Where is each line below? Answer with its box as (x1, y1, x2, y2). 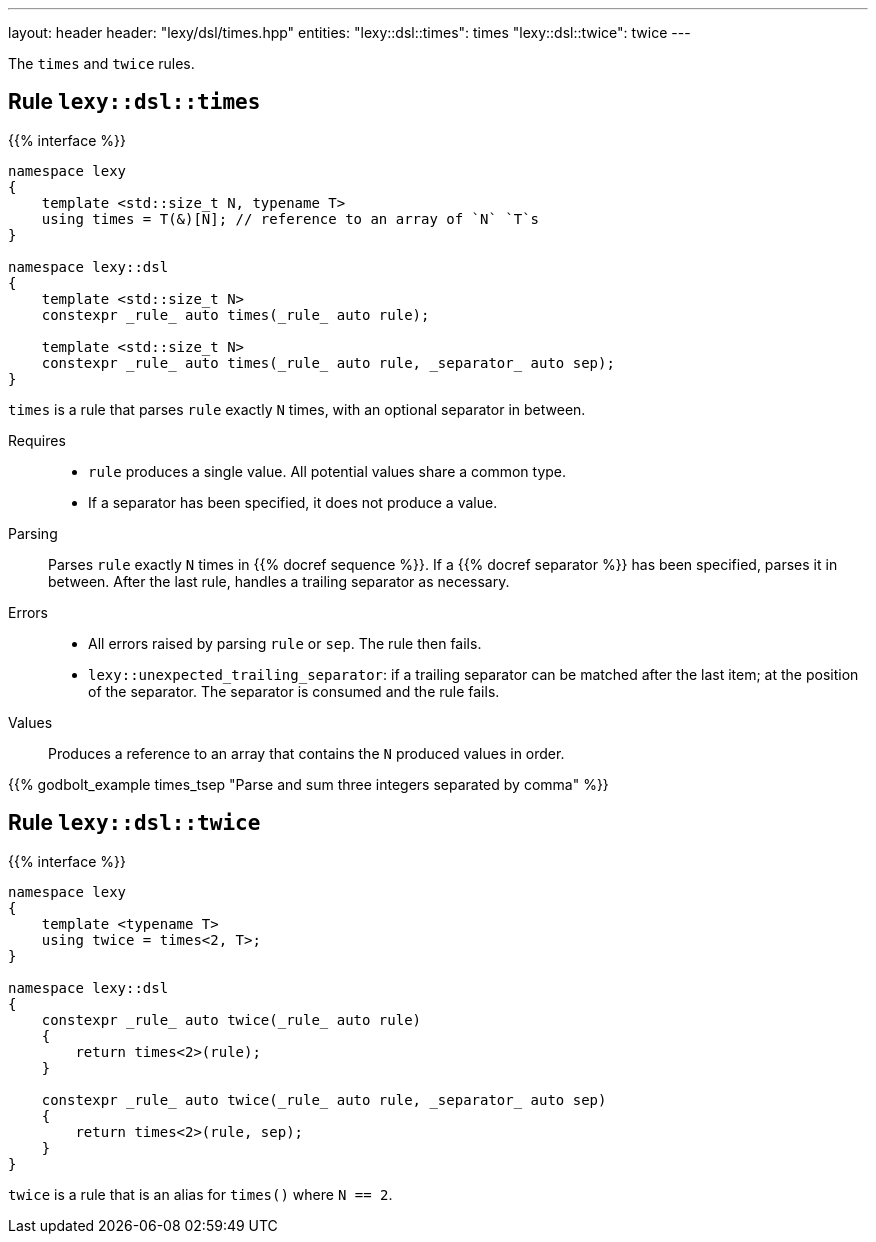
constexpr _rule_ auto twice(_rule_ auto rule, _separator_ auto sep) (41, 1091, 607, 1108)
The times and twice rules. (8, 55, 195, 72)
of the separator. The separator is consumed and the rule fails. (88, 682, 500, 700)
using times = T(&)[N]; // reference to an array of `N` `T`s (41, 210, 540, 227)
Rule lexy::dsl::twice (8, 810, 261, 836)
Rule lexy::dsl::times (8, 89, 261, 115)
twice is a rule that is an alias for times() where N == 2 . (8, 1185, 393, 1203)
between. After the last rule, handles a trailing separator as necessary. (48, 572, 510, 590)
